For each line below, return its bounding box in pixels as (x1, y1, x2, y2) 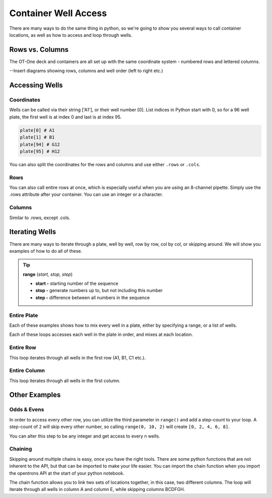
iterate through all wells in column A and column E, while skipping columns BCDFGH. (9, 486, 185, 492)
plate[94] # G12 (20, 141, 60, 147)
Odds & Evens (9, 406, 44, 413)
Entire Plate (9, 312, 38, 319)
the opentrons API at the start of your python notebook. (9, 470, 124, 476)
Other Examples (9, 391, 61, 399)
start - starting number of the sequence (35, 280, 118, 287)
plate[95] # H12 (20, 149, 60, 154)
